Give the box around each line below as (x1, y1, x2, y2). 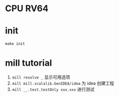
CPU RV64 (5, 3, 49, 14)
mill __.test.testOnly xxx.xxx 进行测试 (12, 86, 95, 93)
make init (5, 41, 25, 46)
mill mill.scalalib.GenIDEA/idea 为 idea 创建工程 (12, 80, 114, 86)
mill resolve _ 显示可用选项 (12, 74, 70, 80)
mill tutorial (5, 58, 52, 69)
